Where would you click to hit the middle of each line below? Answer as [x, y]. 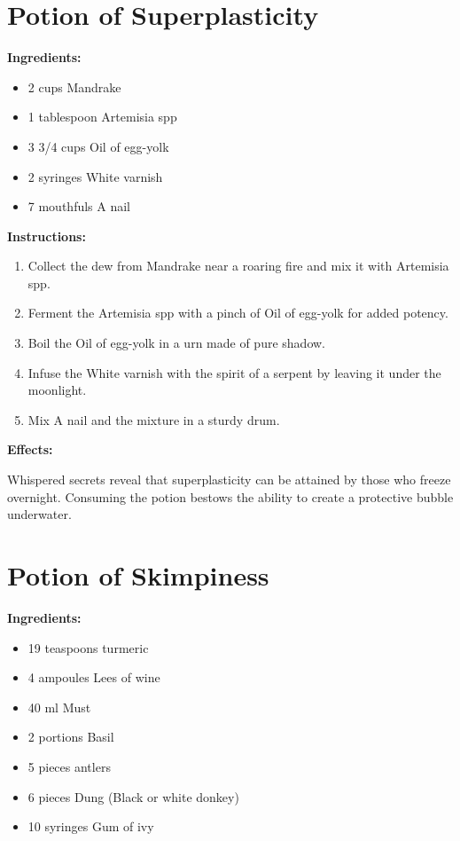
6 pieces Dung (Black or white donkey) [133, 796]
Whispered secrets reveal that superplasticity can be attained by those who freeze [229, 479]
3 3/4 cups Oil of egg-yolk [98, 146]
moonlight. [57, 390]
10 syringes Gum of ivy [91, 826]
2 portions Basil [71, 737]
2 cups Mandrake [74, 86]
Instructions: [47, 236]
